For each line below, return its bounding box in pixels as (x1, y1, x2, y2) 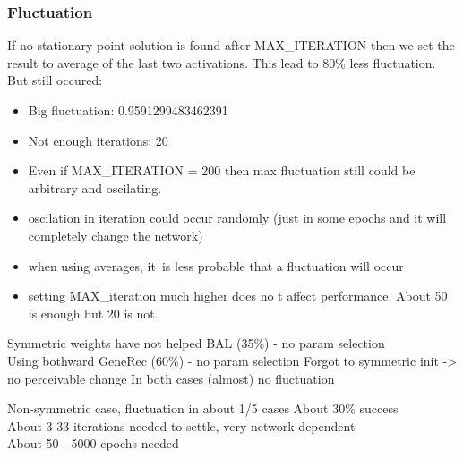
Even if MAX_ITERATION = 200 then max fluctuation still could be (28, 161, 416, 180)
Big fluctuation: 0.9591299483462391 (28, 101, 228, 119)
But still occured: (7, 71, 103, 89)
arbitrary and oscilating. (28, 178, 162, 197)
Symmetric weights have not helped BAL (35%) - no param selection (7, 334, 385, 352)
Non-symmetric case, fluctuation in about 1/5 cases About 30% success (7, 399, 399, 418)
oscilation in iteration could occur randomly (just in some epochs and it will (28, 208, 447, 227)
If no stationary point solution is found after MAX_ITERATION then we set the (7, 36, 455, 55)
